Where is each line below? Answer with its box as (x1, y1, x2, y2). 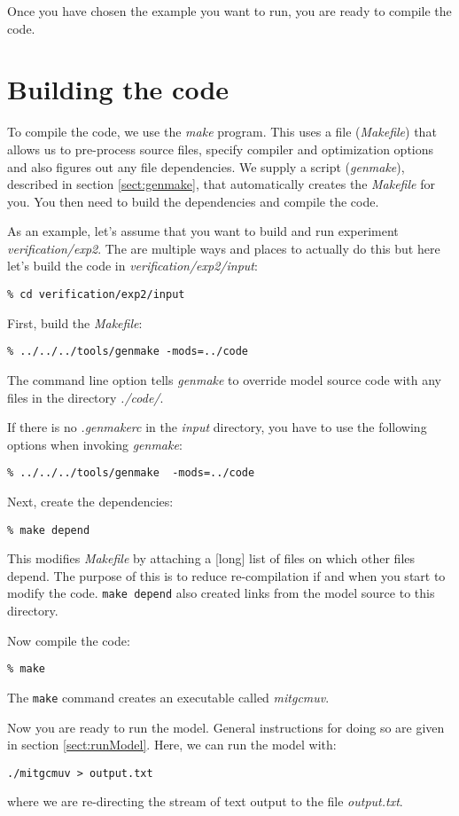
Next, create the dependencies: (7, 492, 174, 510)
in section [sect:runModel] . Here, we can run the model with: (7, 735, 337, 754)
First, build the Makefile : (7, 313, 143, 332)
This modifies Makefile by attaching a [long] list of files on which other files (7, 549, 416, 568)
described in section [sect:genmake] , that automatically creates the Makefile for (7, 175, 435, 193)
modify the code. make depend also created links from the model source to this (7, 584, 435, 602)
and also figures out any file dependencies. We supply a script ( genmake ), (7, 157, 405, 176)
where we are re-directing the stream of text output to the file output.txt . (7, 792, 403, 811)
